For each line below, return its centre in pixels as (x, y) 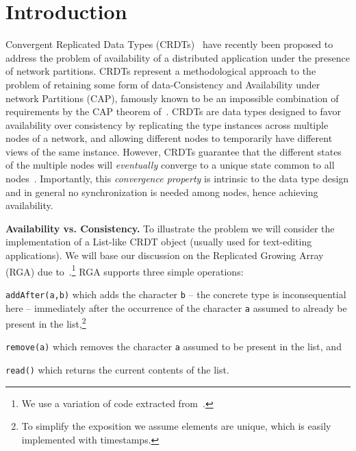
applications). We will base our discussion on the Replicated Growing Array (165, 255)
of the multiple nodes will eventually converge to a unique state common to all (170, 165)
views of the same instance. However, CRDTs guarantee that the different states (174, 151)
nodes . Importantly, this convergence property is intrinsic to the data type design (177, 179)
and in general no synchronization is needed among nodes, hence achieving (162, 192)
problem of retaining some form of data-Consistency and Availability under (163, 84)
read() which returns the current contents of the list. (117, 370)
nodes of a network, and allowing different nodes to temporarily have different (169, 138)
